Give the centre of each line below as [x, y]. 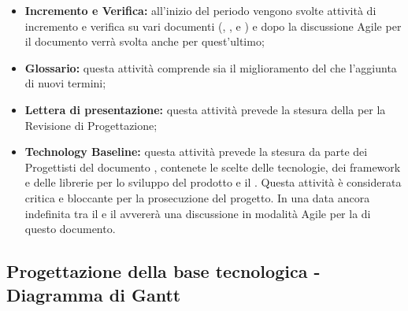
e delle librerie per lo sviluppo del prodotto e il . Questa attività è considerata [213, 182]
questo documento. [70, 229]
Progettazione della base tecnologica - [163, 271]
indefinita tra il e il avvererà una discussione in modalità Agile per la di [198, 213]
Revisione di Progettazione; [91, 125]
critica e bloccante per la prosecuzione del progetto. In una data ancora [197, 197]
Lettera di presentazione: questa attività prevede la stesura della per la [205, 109]
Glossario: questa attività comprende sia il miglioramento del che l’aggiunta [211, 67]
